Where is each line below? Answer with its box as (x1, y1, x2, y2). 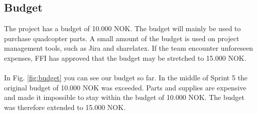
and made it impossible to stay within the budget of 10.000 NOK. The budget (4, 92, 244, 102)
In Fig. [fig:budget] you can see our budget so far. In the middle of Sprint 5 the (4, 72, 248, 83)
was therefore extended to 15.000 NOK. (4, 101, 126, 112)
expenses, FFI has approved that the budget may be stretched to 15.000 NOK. (4, 52, 246, 63)
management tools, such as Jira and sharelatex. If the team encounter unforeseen (4, 43, 253, 53)
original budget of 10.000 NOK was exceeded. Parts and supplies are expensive (4, 82, 246, 92)
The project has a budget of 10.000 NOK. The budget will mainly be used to (4, 23, 241, 34)
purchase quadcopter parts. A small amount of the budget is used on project (4, 33, 239, 43)
